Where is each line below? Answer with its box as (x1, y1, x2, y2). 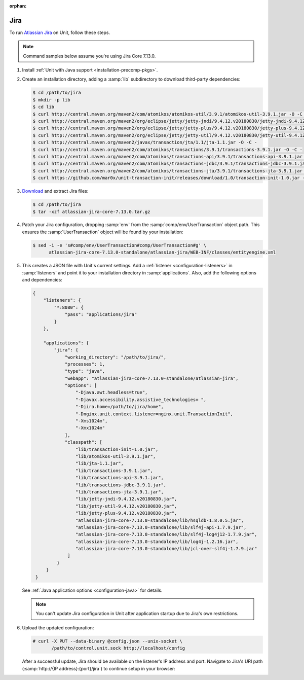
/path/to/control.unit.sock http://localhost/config (51, 646, 185, 651)
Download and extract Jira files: (22, 188, 89, 194)
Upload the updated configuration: (22, 624, 94, 631)
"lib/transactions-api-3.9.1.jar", (75, 475, 164, 481)
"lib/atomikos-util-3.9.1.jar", (75, 453, 156, 459)
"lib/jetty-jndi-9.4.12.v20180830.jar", (75, 496, 177, 502)
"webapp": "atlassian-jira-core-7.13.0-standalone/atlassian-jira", (64, 375, 239, 381)
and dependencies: (22, 277, 63, 283)
